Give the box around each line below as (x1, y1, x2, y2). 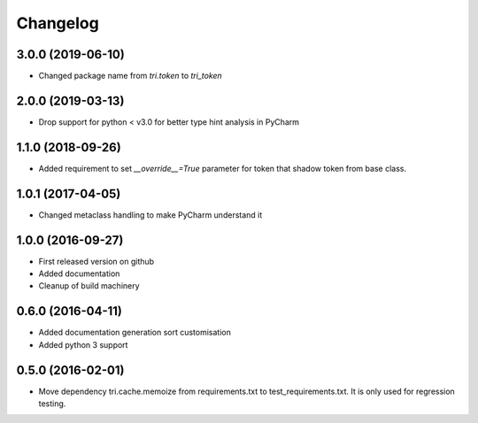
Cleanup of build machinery (38, 281, 141, 291)
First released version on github (38, 256, 155, 266)
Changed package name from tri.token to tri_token (38, 71, 223, 81)
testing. (38, 398, 66, 409)
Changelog (16, 13, 99, 33)
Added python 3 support (38, 339, 128, 350)
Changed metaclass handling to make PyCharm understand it (38, 209, 263, 220)
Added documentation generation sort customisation (38, 327, 232, 338)
